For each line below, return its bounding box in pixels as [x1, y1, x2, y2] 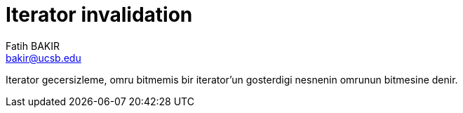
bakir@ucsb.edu [6, 51, 81, 64]
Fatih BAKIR [6, 39, 60, 52]
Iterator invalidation [6, 3, 193, 27]
